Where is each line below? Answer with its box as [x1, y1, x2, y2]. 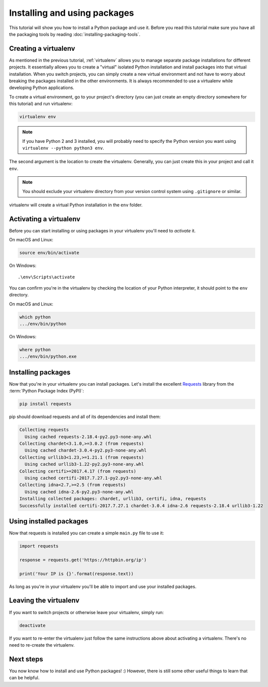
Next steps [9, 655, 43, 663]
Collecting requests [19, 427, 69, 433]
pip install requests [19, 401, 72, 407]
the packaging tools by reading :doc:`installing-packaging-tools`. [9, 31, 141, 37]
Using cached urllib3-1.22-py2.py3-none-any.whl [25, 461, 145, 467]
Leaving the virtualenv [9, 596, 80, 605]
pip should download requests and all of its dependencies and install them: [9, 414, 161, 420]
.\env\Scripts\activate [18, 274, 75, 280]
